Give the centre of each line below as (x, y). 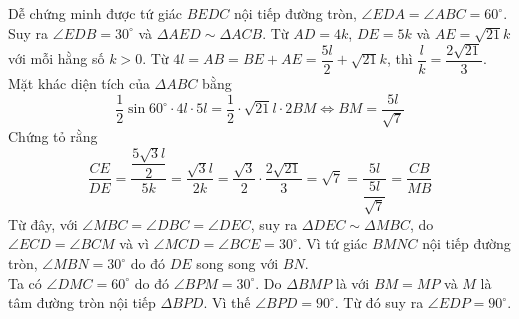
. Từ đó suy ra (379, 302)
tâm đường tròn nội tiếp (82, 302)
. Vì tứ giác (332, 243)
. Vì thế (227, 302)
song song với (237, 263)
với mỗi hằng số (56, 58)
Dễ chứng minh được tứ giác (95, 13)
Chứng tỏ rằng (53, 136)
